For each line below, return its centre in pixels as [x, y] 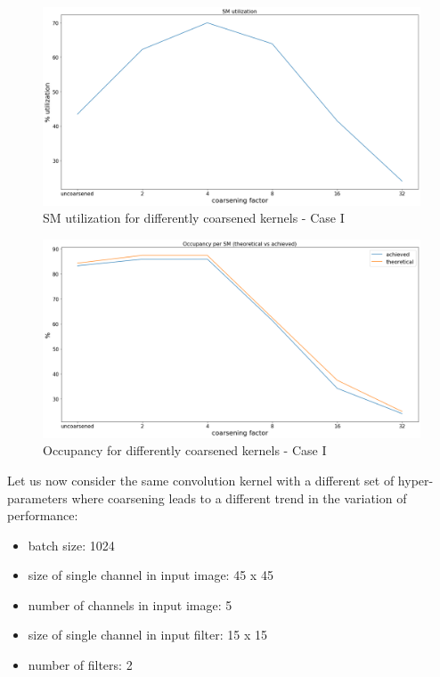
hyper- [416, 480]
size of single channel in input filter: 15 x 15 [147, 635]
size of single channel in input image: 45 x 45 [151, 575]
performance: [43, 515]
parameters [37, 498]
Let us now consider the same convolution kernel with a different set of [201, 480]
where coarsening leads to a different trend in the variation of [239, 498]
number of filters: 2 [80, 665]
